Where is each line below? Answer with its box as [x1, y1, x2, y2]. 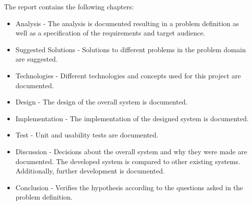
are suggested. [15, 54, 58, 64]
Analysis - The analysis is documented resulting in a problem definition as [15, 18, 239, 28]
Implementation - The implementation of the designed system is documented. [15, 113, 249, 123]
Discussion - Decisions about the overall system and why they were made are [15, 146, 247, 156]
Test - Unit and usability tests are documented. [15, 130, 159, 140]
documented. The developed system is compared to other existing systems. [15, 156, 240, 166]
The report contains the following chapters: [4, 1, 134, 11]
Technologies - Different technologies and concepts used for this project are [15, 70, 241, 80]
